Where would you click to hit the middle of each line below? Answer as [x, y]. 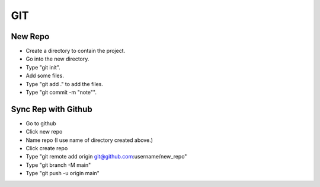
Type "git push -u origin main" [63, 173]
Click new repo [44, 132]
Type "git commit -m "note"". [61, 93]
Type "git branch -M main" [58, 165]
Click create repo [47, 148]
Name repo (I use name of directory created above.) [89, 140]
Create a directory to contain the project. [76, 51]
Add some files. [45, 76]
